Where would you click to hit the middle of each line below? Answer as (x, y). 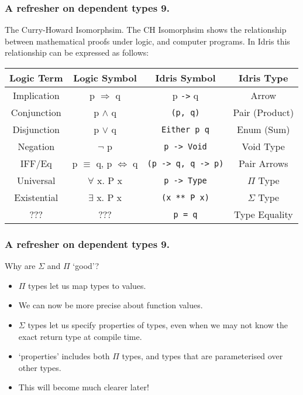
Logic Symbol (105, 78)
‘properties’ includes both (64, 356)
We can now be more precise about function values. (111, 305)
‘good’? (86, 266)
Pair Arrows (264, 163)
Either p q (185, 129)
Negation (36, 146)
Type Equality (263, 214)
